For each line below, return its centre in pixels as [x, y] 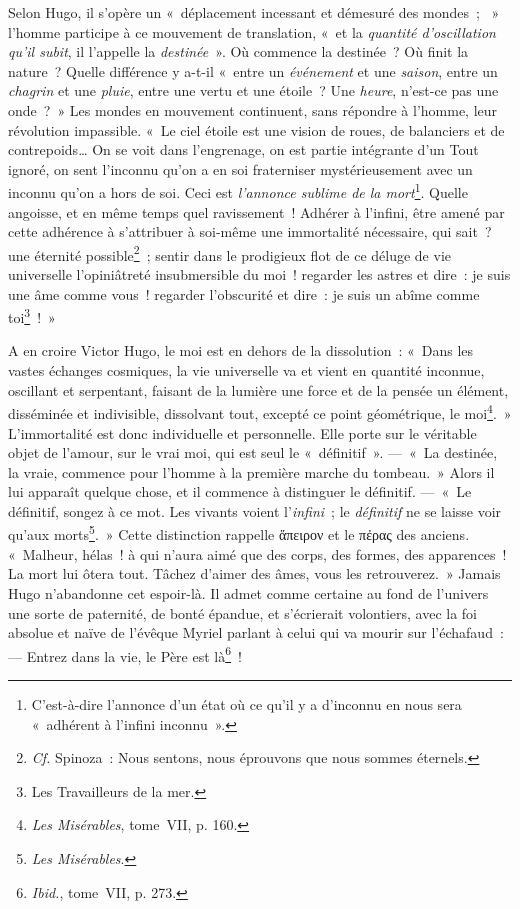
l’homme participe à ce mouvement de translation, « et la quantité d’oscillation [252, 31]
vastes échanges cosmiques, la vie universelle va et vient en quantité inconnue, [246, 370]
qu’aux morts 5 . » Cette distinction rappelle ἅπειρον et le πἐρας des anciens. [239, 533]
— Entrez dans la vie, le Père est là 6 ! [125, 654]
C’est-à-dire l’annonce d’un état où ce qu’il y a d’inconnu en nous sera [246, 703]
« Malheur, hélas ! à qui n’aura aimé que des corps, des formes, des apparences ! [257, 553]
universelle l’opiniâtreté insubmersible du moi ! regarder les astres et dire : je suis [259, 274]
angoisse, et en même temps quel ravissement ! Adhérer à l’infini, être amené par [256, 211]
